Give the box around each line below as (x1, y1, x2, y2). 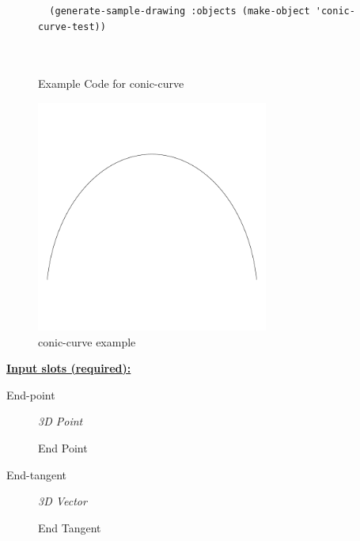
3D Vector (38, 493, 87, 509)
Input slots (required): (6, 360, 131, 376)
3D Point (38, 413, 83, 429)
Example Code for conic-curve (38, 75, 184, 92)
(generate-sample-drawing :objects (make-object (49, 6, 310, 17)
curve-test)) (38, 21, 106, 32)
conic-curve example (38, 333, 136, 350)
